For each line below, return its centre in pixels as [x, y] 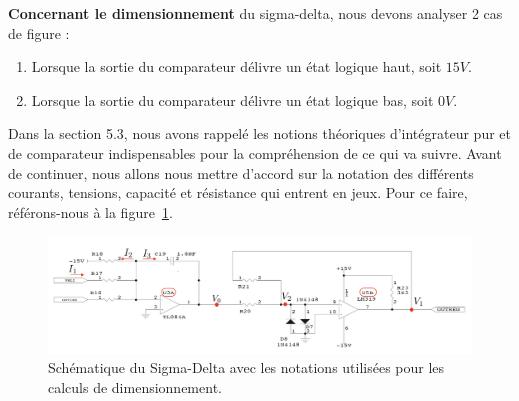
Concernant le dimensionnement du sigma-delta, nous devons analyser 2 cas [255, 13]
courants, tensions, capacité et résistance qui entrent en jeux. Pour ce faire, [238, 192]
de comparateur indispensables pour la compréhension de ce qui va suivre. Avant [255, 152]
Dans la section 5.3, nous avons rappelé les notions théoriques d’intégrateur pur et [259, 133]
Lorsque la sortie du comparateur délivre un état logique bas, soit [232, 99]
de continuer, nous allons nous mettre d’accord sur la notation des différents [241, 172]
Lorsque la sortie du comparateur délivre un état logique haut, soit [236, 66]
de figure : [39, 32]
